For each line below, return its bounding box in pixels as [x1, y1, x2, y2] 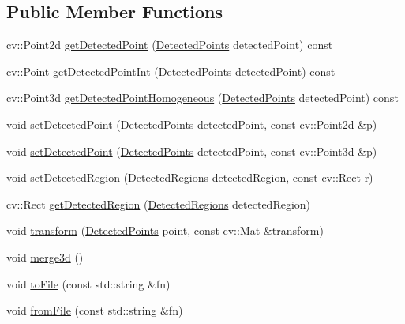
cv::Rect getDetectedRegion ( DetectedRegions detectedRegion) [6, 195, 311, 212]
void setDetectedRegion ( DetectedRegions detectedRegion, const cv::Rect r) [6, 169, 373, 186]
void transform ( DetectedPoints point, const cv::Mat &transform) [6, 222, 324, 239]
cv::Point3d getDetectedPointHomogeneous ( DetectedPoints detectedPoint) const [6, 89, 399, 106]
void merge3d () [6, 248, 84, 265]
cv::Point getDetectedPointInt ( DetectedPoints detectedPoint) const [6, 62, 336, 79]
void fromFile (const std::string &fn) [6, 302, 183, 318]
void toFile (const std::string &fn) [6, 275, 171, 292]
